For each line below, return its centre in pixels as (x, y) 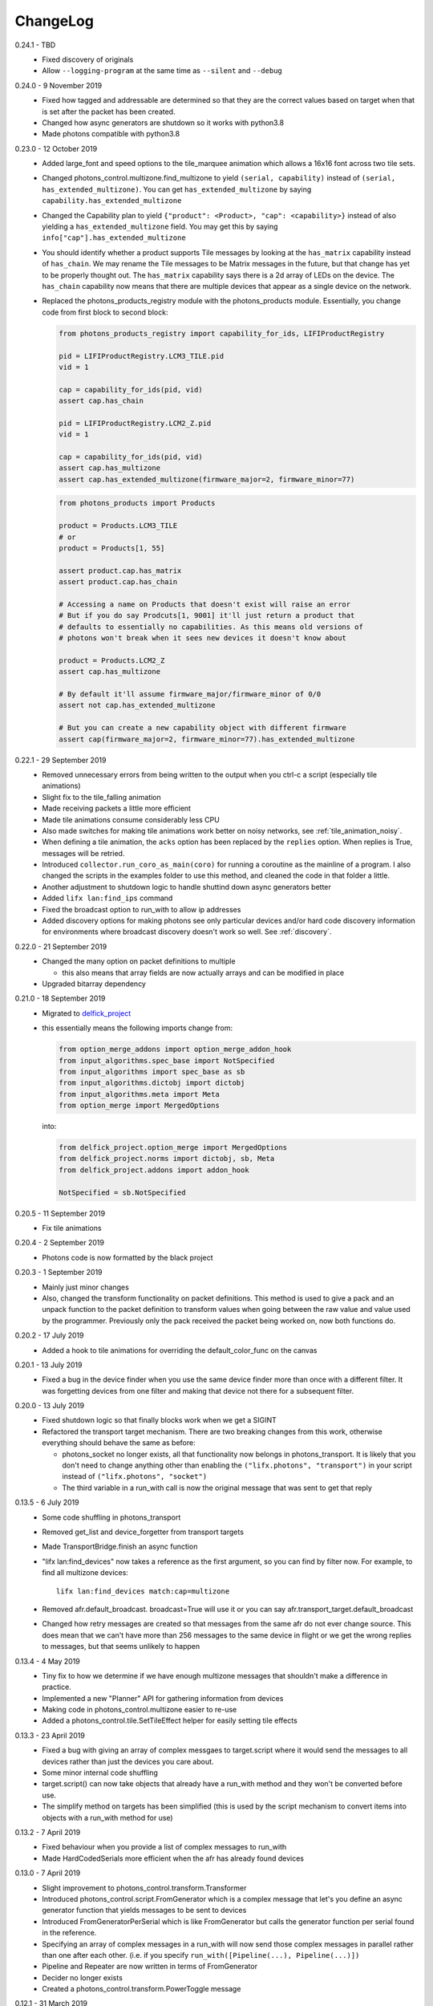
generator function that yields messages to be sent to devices (144, 1911)
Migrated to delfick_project (87, 1013)
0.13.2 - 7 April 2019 (48, 1832)
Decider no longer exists (83, 1977)
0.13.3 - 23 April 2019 (50, 1735)
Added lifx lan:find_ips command (107, 898)
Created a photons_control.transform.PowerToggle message (142, 1989)
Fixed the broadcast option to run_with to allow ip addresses (142, 909)
